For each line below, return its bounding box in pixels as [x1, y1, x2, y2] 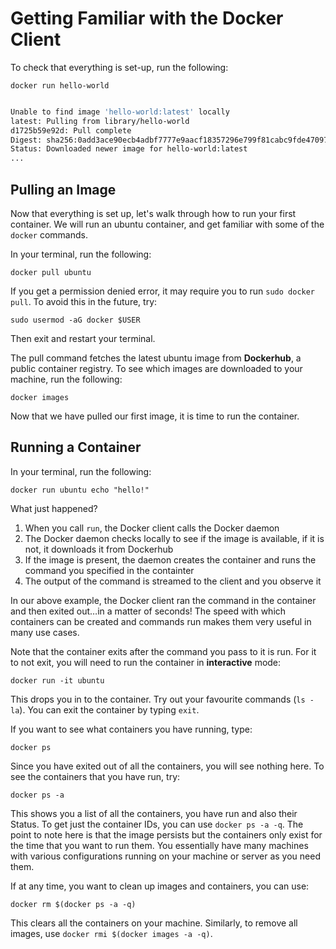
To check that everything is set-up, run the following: [10, 61, 229, 73]
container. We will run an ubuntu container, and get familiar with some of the [10, 218, 325, 230]
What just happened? [10, 502, 98, 514]
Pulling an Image [10, 181, 117, 198]
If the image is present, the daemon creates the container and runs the [24, 553, 317, 566]
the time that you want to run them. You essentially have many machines [10, 839, 309, 851]
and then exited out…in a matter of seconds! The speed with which [10, 605, 287, 617]
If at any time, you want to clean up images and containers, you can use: [10, 880, 310, 892]
